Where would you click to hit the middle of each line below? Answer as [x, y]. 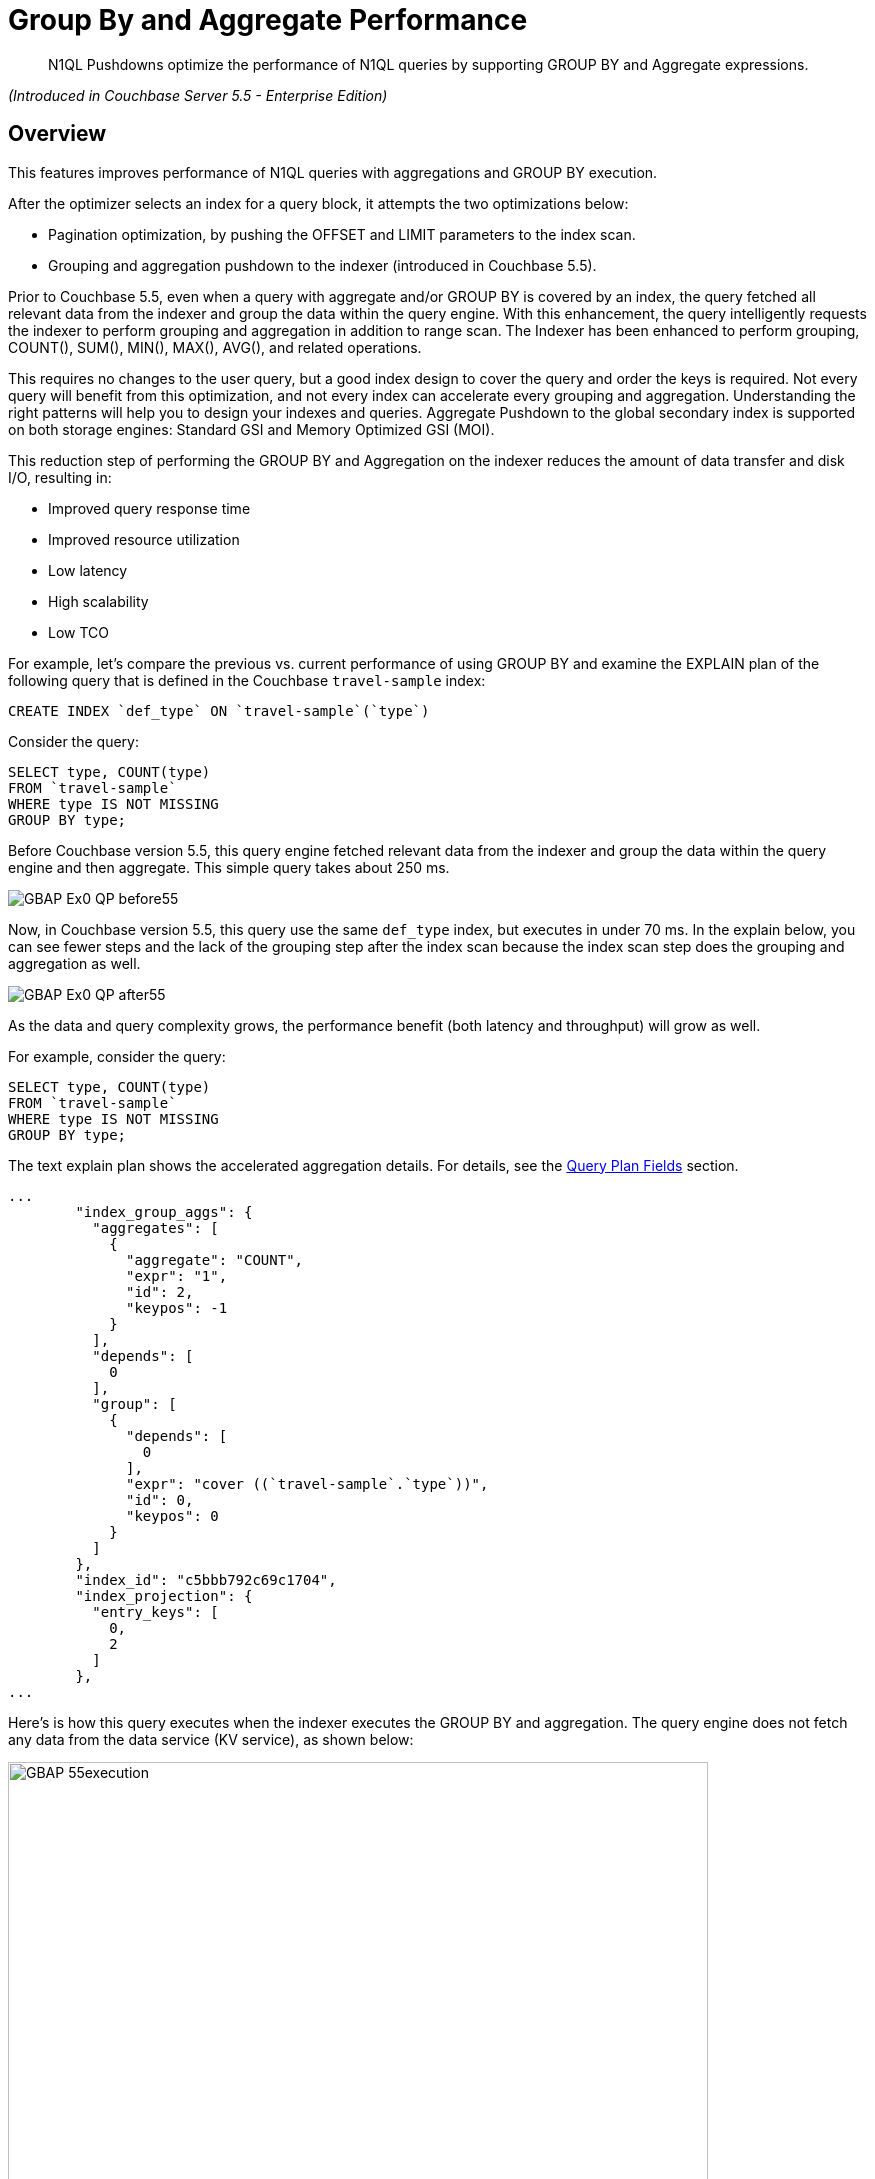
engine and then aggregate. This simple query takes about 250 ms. [229, 867]
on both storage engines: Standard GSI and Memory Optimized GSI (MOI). [251, 429]
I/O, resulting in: [60, 477]
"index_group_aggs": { [164, 1211]
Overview [57, 134]
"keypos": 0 [172, 1515]
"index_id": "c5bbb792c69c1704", [206, 1579]
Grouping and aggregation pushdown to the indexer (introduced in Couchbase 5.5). [322, 265]
